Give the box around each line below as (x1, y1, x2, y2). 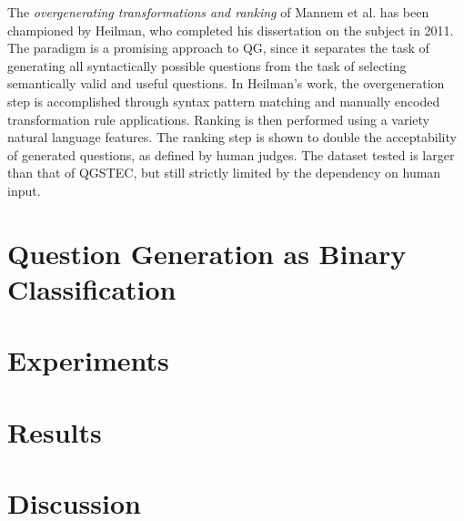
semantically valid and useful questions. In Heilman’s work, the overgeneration (7, 74, 445, 93)
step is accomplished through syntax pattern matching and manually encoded (7, 91, 440, 110)
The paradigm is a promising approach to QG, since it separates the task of (7, 38, 429, 57)
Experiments (7, 342, 169, 379)
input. (7, 180, 41, 199)
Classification (7, 270, 177, 307)
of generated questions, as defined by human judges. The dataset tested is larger (7, 145, 455, 164)
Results (7, 413, 102, 450)
